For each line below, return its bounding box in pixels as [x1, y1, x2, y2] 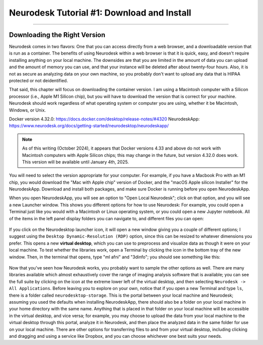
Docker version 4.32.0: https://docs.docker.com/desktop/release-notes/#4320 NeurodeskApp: [9, 116, 200, 122]
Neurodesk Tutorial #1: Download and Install [9, 7, 191, 18]
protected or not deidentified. [9, 78, 68, 84]
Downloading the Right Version [9, 31, 106, 39]
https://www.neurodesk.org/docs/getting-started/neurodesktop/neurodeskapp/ [9, 123, 169, 129]
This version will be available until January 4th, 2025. [22, 159, 129, 165]
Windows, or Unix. [9, 107, 46, 113]
